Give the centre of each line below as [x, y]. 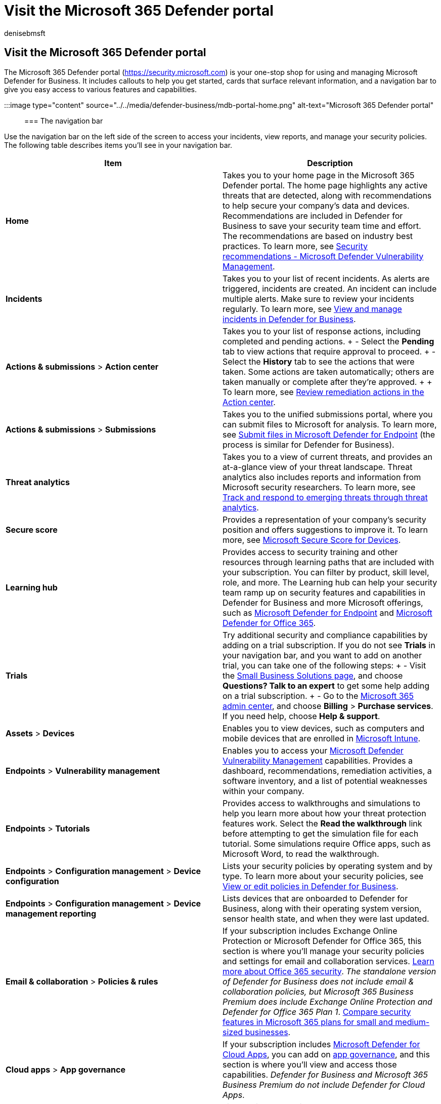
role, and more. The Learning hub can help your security [330, 582]
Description [330, 163]
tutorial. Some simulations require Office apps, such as [327, 843]
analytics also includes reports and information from [322, 477]
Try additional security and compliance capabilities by [325, 635]
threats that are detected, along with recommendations [327, 195]
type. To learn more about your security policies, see [323, 876]
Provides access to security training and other [310, 552]
